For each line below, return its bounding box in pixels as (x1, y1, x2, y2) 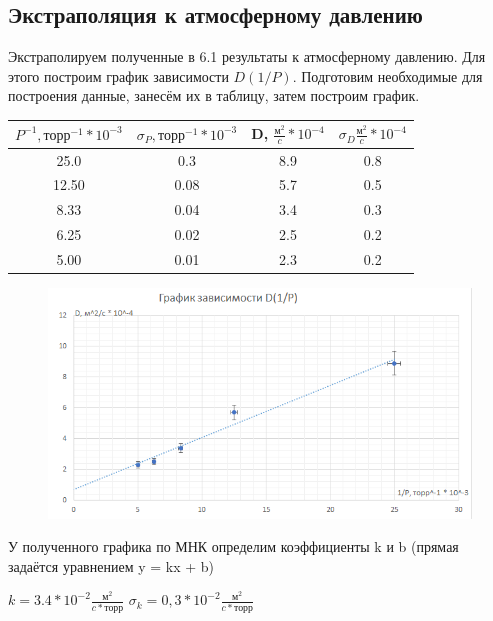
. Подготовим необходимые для (292, 65, 483, 86)
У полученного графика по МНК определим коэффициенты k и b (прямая (8, 536, 459, 557)
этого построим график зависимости (8, 65, 229, 86)
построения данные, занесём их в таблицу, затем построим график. (8, 85, 420, 106)
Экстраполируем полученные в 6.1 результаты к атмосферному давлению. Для (8, 46, 486, 67)
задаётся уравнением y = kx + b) (8, 555, 214, 576)
